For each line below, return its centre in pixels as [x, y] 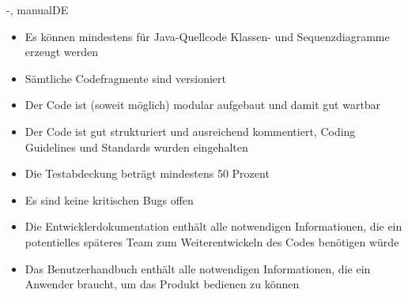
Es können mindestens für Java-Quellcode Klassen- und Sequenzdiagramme [207, 36]
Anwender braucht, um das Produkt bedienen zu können [162, 284]
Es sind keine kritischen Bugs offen [109, 199]
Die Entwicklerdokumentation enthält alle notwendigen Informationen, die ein [213, 226]
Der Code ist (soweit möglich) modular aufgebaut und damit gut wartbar [203, 105]
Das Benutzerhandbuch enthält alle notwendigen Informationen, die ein [198, 268]
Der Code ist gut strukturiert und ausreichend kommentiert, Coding [190, 131]
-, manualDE [38, 9]
